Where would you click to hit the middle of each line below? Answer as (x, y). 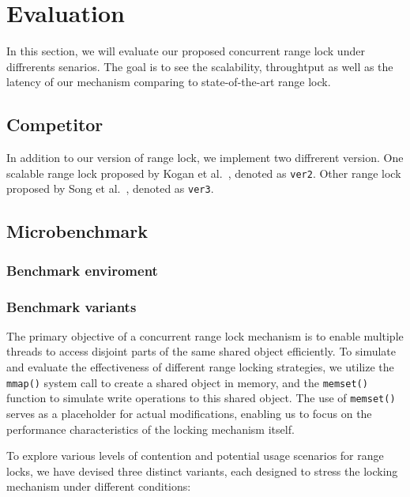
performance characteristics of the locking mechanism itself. (150, 429)
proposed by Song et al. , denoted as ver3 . (110, 188)
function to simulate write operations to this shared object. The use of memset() (201, 398)
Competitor (55, 124)
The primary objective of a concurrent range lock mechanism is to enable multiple (205, 335)
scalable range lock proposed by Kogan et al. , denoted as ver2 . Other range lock (204, 173)
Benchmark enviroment (82, 270)
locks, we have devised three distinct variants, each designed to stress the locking (202, 471)
